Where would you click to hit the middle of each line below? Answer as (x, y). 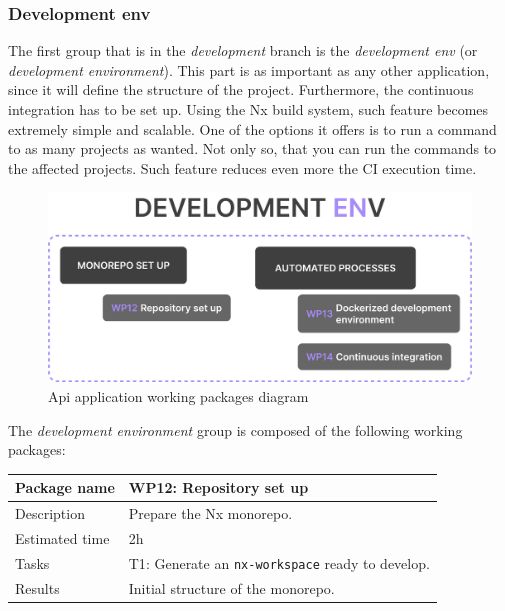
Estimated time (62, 537)
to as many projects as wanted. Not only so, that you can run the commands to (252, 148)
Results (37, 587)
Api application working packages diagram (178, 396)
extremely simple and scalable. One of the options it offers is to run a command (252, 128)
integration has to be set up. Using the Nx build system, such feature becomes (248, 109)
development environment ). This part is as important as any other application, (249, 69)
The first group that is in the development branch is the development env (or (243, 50)
